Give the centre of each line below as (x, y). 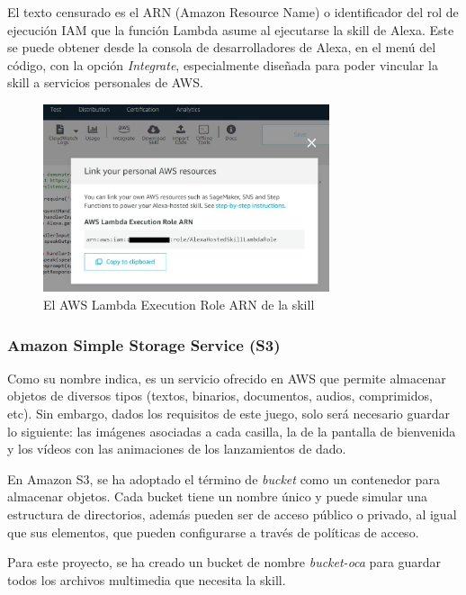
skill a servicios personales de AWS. (105, 82)
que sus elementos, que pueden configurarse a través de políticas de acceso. (213, 532)
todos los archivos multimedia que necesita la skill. (147, 579)
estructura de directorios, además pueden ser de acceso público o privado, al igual (232, 514)
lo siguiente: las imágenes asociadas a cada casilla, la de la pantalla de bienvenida (232, 431)
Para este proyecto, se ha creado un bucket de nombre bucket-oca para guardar (224, 562)
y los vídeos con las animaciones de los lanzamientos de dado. (177, 449)
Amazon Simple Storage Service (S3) (144, 344)
